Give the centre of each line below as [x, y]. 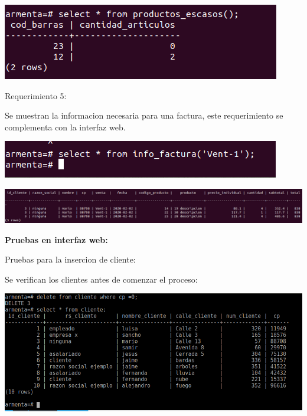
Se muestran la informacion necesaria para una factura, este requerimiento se [144, 115]
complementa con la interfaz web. [65, 127]
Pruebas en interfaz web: [56, 239]
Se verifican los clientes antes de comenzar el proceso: [101, 279]
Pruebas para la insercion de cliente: [70, 259]
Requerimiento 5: [36, 95]
